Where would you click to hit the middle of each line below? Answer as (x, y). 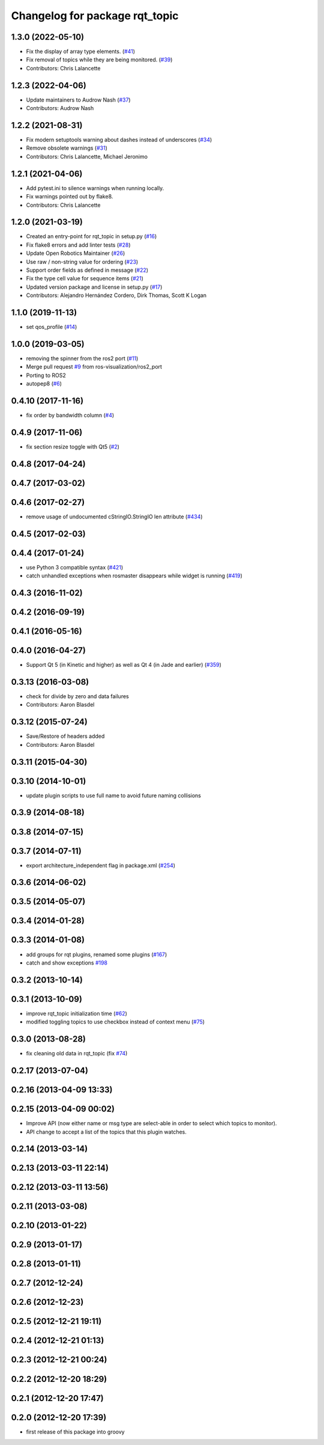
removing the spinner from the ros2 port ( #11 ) (82, 358)
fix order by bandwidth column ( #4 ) (70, 416)
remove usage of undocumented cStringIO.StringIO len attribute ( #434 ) (115, 517)
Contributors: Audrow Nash (60, 108)
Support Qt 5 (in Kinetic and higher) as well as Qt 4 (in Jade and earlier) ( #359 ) (124, 665)
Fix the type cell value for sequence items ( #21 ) (85, 278)
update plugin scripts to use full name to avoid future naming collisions (113, 795)
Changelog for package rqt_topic (95, 16)
